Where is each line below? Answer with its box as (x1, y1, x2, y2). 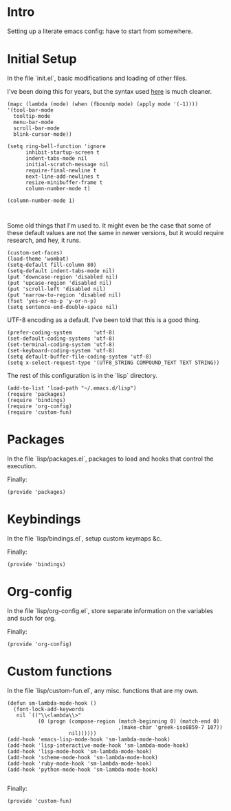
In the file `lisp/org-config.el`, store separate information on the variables (7, 606, 214, 614)
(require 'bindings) (7, 397, 67, 403)
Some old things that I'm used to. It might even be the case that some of (7, 221, 212, 230)
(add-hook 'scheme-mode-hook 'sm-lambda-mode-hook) (7, 754, 158, 761)
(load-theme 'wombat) (7, 255, 69, 262)
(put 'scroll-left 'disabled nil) (7, 286, 107, 292)
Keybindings (7, 512, 81, 527)
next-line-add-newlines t (25, 173, 100, 180)
